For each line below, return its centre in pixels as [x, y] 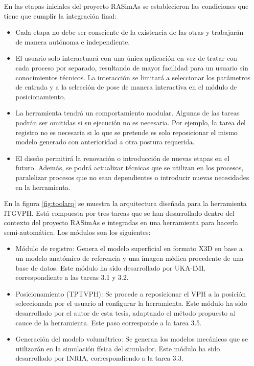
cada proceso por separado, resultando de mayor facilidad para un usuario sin [132, 67]
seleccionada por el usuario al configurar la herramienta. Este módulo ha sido [131, 303]
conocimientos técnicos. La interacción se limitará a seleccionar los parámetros [133, 77]
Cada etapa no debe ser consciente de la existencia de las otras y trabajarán [129, 32]
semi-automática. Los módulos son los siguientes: [77, 232]
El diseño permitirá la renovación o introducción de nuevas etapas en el [122, 158]
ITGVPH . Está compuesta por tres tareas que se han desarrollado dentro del [119, 213]
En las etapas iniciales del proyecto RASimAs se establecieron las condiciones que [126, 6]
